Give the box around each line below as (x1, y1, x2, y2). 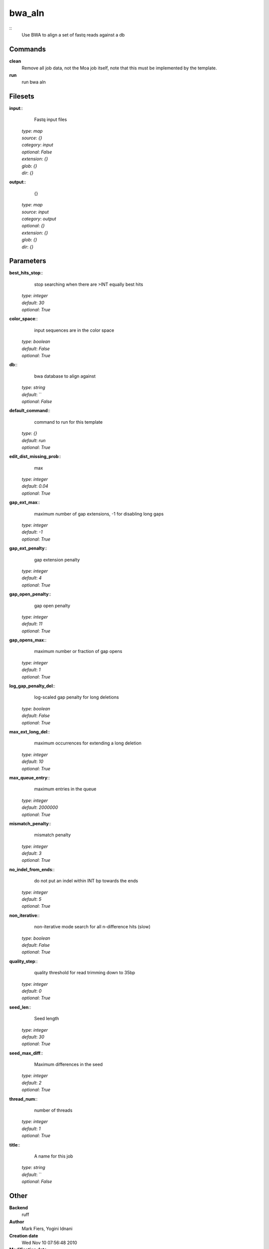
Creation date (9, 1233, 38, 1239)
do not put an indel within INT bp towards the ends (34, 878, 138, 884)
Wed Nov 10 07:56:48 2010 (21, 1240, 77, 1246)
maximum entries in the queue (34, 786, 97, 792)
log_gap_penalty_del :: (9, 683, 56, 689)
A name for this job (34, 1153, 73, 1159)
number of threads (34, 1107, 73, 1114)
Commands (9, 45, 46, 53)
